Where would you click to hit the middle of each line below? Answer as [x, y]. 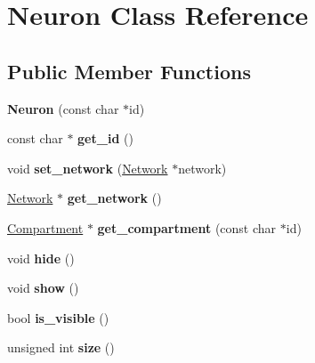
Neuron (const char [63, 108]
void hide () [41, 258]
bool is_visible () [58, 317]
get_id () [105, 138]
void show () [43, 288]
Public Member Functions [129, 71]
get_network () [114, 198]
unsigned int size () [61, 347]
